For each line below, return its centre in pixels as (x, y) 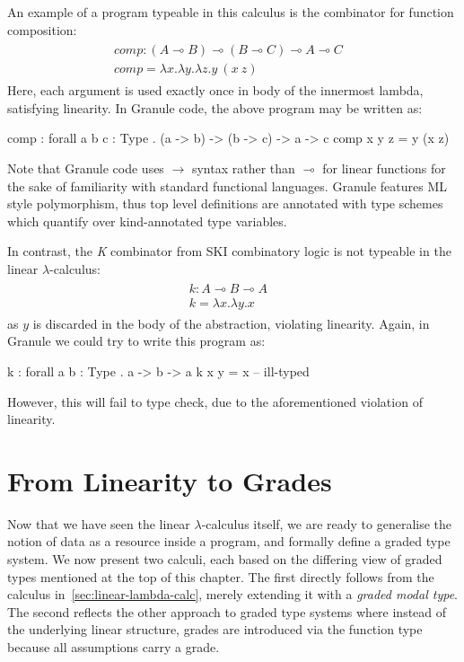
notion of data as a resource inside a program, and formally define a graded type (229, 541)
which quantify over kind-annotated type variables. (147, 221)
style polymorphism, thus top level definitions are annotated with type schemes (225, 203)
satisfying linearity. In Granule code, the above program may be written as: (215, 107)
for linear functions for (384, 168)
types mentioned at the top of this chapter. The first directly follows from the (221, 576)
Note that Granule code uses (86, 168)
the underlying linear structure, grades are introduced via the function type (215, 629)
